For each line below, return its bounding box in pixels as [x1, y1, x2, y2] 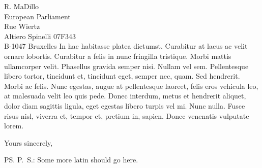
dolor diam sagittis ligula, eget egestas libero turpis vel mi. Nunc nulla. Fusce [4, 100, 245, 111]
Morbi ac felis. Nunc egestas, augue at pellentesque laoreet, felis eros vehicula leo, [4, 80, 258, 91]
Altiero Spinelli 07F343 [4, 30, 76, 41]
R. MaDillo [4, 1, 39, 11]
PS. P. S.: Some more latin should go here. [4, 154, 138, 165]
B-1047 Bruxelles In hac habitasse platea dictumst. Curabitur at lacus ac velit [4, 41, 248, 51]
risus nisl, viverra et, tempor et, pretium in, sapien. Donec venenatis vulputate [4, 110, 249, 121]
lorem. [4, 120, 24, 131]
